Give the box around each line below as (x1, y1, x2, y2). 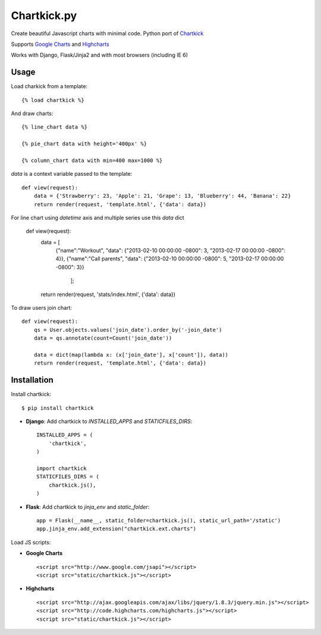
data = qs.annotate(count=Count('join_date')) (33, 335, 172, 342)
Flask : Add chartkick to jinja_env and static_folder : (26, 503, 150, 511)
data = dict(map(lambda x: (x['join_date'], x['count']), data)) (33, 351, 229, 358)
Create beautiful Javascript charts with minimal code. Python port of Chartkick (11, 30, 204, 37)
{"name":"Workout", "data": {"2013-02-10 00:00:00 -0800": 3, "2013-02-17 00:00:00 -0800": (55, 247, 286, 254)
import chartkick (36, 465, 87, 472)
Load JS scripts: (11, 538, 51, 546)
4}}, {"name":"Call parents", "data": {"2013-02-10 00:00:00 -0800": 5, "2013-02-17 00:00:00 (55, 255, 284, 262)
